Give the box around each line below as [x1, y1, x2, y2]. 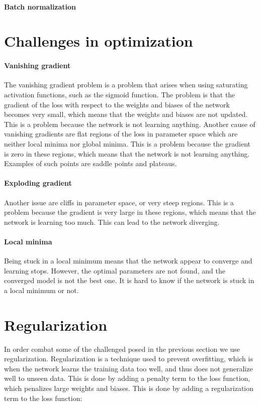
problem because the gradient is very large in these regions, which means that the [4, 207, 256, 217]
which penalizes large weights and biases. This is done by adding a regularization [4, 382, 254, 393]
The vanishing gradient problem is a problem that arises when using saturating [4, 79, 248, 90]
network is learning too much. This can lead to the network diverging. [4, 216, 220, 227]
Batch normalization [4, 1, 76, 12]
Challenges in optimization [4, 31, 193, 51]
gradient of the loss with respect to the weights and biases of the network [4, 99, 230, 109]
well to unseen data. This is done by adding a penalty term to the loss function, [4, 373, 250, 383]
